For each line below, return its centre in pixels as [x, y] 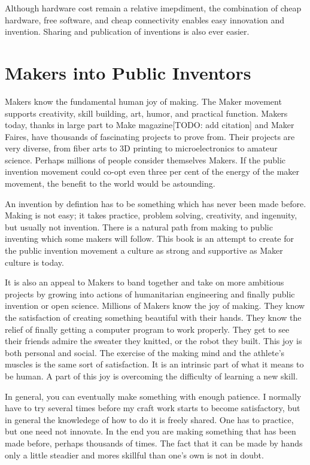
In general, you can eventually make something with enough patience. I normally [153, 396]
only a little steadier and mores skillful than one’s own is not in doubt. [134, 455]
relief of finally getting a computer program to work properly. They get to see [147, 329]
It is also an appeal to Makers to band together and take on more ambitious [145, 282]
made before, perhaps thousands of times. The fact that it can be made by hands [154, 443]
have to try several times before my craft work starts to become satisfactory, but [153, 408]
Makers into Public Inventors [128, 72]
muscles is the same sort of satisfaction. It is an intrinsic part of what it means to [154, 364]
